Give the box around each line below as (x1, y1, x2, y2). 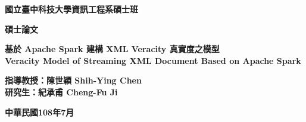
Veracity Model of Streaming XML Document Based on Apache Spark (5, 54, 301, 66)
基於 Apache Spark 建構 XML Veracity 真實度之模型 (5, 43, 220, 55)
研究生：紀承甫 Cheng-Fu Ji (5, 85, 118, 98)
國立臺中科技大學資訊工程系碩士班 (5, 3, 138, 15)
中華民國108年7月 (5, 105, 74, 118)
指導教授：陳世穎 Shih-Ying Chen (5, 74, 142, 86)
